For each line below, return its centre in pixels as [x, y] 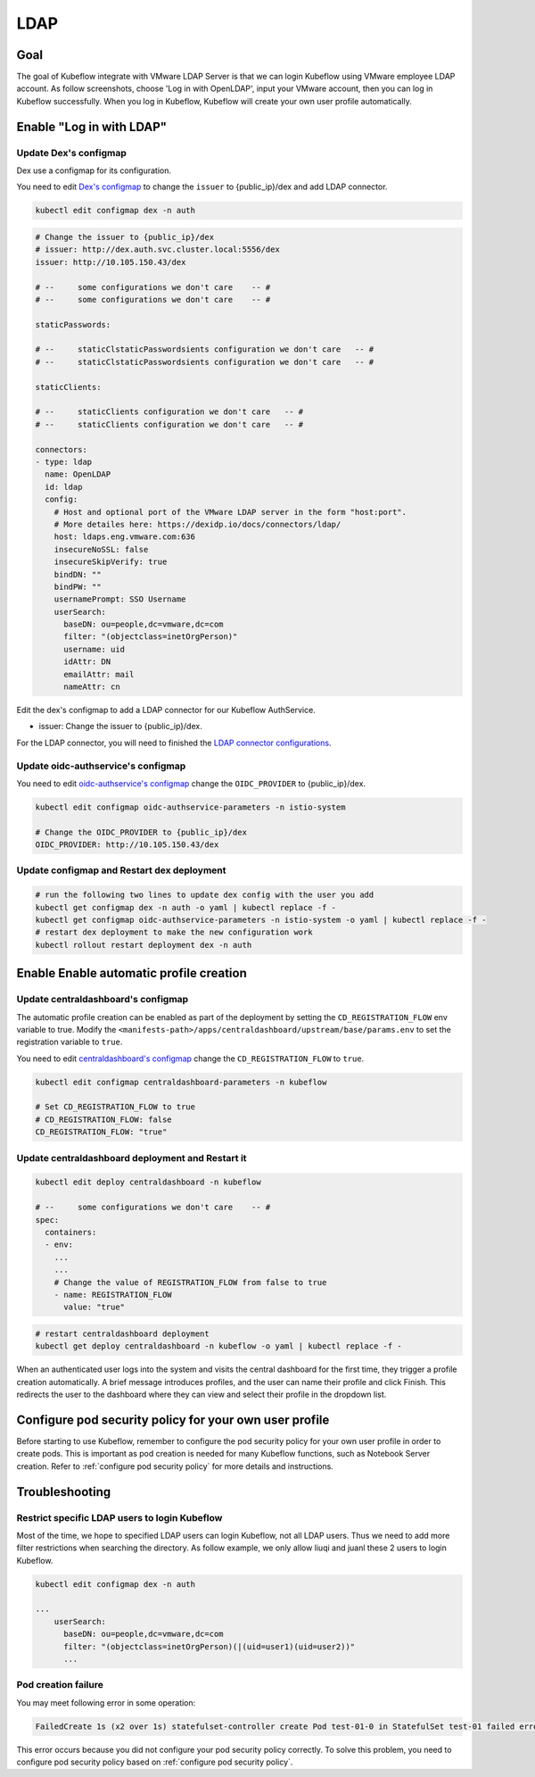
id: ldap [64, 487]
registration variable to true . [70, 1042]
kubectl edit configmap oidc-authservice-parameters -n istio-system [190, 807]
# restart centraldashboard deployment [122, 1333]
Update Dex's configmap [71, 153]
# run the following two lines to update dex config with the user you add [205, 895]
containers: [71, 1232]
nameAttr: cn [92, 687]
